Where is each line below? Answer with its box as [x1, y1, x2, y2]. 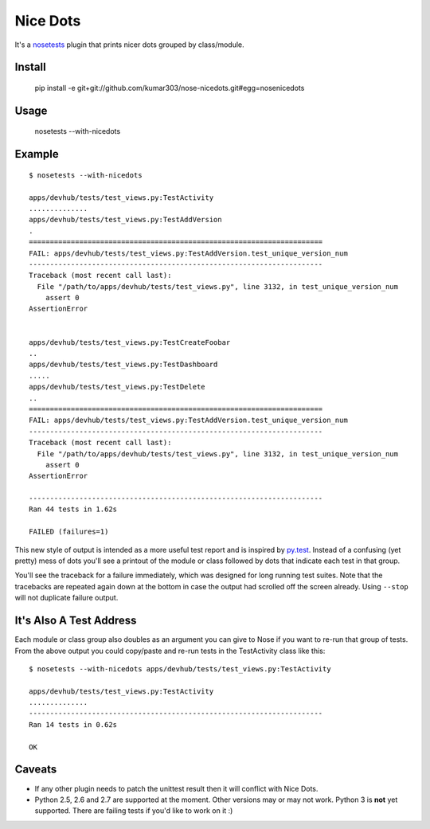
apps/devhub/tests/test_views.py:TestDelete [29, 382, 206, 392]
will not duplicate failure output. [14, 593, 119, 603]
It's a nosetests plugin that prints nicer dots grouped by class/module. [14, 40, 244, 49]
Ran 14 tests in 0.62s [29, 720, 118, 729]
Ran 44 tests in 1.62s [29, 505, 118, 514]
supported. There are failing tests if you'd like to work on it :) [34, 806, 233, 815]
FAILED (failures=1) [29, 527, 109, 537]
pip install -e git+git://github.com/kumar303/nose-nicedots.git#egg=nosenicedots [34, 83, 305, 92]
